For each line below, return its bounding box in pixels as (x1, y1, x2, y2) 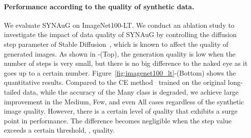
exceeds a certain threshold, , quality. (4, 125, 115, 135)
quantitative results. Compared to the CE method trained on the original (4, 77, 226, 87)
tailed (4, 86, 21, 97)
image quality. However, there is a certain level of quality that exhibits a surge (4, 106, 238, 116)
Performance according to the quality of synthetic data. (4, 1, 195, 11)
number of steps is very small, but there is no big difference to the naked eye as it (4, 58, 248, 68)
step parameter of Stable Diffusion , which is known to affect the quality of (4, 39, 229, 49)
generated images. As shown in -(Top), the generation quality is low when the (4, 48, 235, 59)
